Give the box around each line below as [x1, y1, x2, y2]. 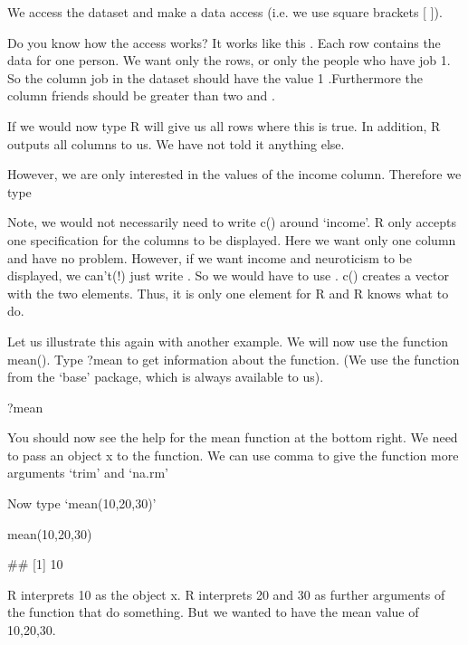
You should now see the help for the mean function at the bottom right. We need [7, 428, 458, 447]
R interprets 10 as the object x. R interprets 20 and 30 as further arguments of [7, 584, 445, 603]
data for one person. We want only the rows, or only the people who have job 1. [7, 51, 451, 70]
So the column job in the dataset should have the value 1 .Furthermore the [7, 68, 423, 87]
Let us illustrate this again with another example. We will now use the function [7, 331, 449, 350]
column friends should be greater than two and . [7, 86, 275, 105]
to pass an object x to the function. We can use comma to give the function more [7, 445, 459, 464]
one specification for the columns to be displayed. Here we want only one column [7, 230, 456, 249]
